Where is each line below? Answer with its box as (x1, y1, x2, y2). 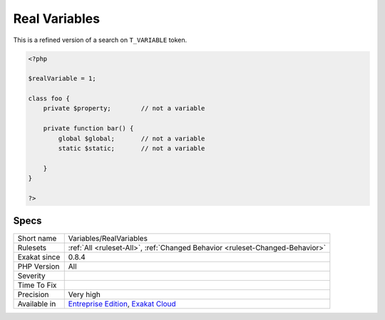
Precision (17, 289, 49, 299)
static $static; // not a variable (58, 145, 205, 153)
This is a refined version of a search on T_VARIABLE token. (13, 36, 188, 44)
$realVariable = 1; (28, 75, 96, 83)
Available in (17, 299, 56, 309)
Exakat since (17, 252, 61, 262)
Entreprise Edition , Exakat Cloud (68, 299, 176, 309)
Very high (68, 289, 101, 299)
